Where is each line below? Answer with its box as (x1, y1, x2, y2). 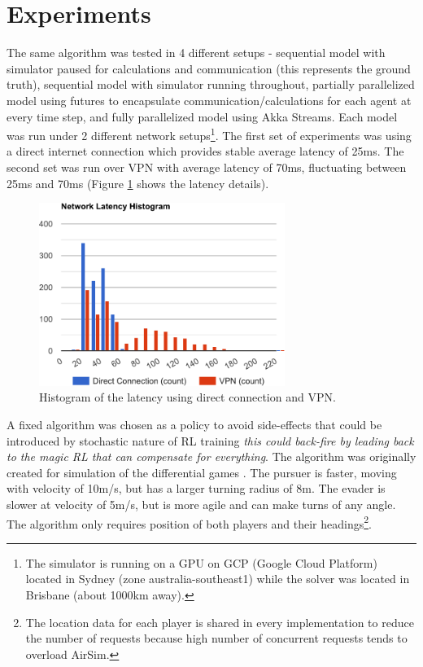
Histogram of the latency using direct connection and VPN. (39, 388, 336, 406)
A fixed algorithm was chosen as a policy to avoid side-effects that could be (7, 416, 382, 433)
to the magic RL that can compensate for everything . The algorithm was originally (7, 448, 416, 465)
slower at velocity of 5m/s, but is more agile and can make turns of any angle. (7, 496, 396, 513)
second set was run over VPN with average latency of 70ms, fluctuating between (7, 158, 407, 175)
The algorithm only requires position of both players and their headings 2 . (7, 512, 372, 532)
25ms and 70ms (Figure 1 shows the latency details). (7, 174, 269, 191)
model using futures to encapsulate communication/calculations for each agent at (7, 91, 412, 108)
